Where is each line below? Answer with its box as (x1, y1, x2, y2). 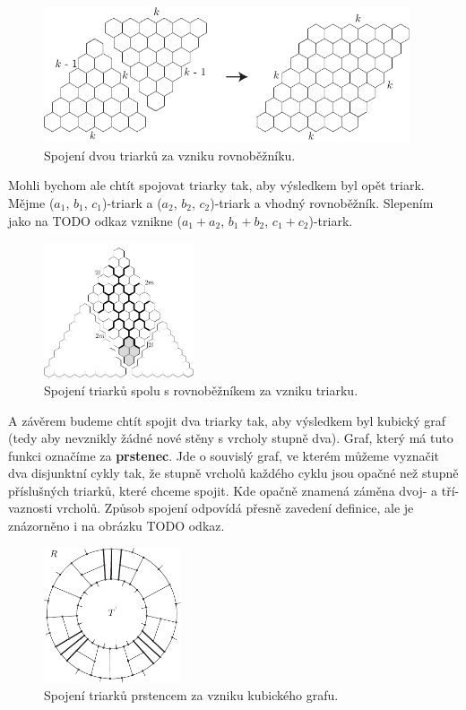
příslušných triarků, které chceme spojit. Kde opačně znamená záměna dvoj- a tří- (8, 481, 460, 499)
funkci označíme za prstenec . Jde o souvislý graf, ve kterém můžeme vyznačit (8, 446, 439, 464)
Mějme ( (8, 193, 55, 212)
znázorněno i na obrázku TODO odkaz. (8, 516, 225, 535)
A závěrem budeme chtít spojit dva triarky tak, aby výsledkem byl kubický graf (8, 411, 445, 429)
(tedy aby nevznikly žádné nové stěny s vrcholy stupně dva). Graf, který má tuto (8, 429, 453, 447)
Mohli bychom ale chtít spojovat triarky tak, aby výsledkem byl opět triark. (8, 176, 425, 195)
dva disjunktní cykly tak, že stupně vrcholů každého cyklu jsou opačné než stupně (8, 463, 459, 482)
